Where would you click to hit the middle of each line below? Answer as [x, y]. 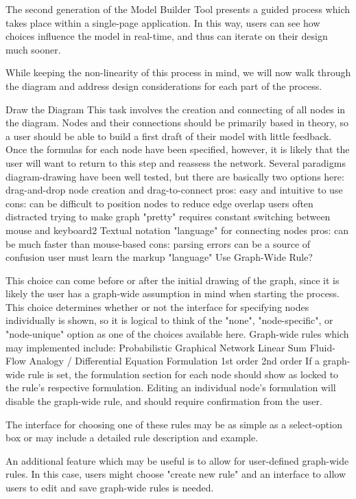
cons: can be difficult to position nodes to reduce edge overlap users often [159, 203]
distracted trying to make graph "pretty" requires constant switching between [168, 217]
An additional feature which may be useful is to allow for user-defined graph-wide [177, 460]
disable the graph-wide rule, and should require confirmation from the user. [164, 401]
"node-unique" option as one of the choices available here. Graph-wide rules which [177, 334]
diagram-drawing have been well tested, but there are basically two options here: [175, 176]
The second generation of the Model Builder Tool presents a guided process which [178, 9]
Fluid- [322, 347]
